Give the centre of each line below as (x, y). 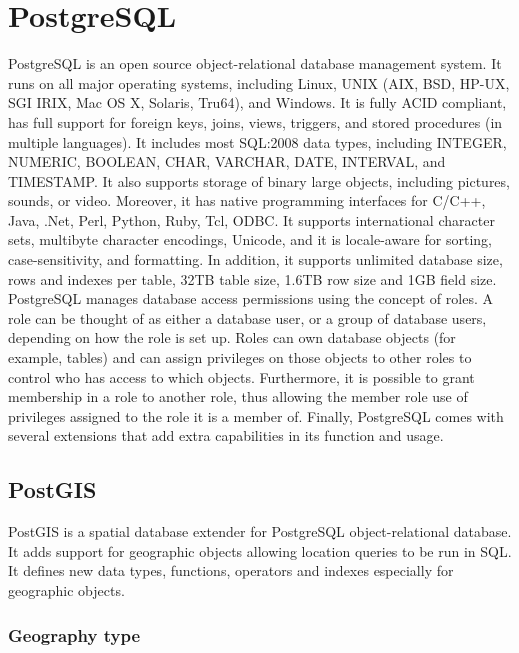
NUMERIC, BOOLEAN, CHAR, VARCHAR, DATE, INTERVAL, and (227, 161)
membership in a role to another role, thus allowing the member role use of (238, 396)
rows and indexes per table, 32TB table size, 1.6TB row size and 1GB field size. (252, 278)
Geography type (74, 634)
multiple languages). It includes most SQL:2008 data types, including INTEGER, (257, 141)
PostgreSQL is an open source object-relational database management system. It (255, 63)
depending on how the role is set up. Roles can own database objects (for (232, 337)
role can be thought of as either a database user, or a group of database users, (247, 317)
